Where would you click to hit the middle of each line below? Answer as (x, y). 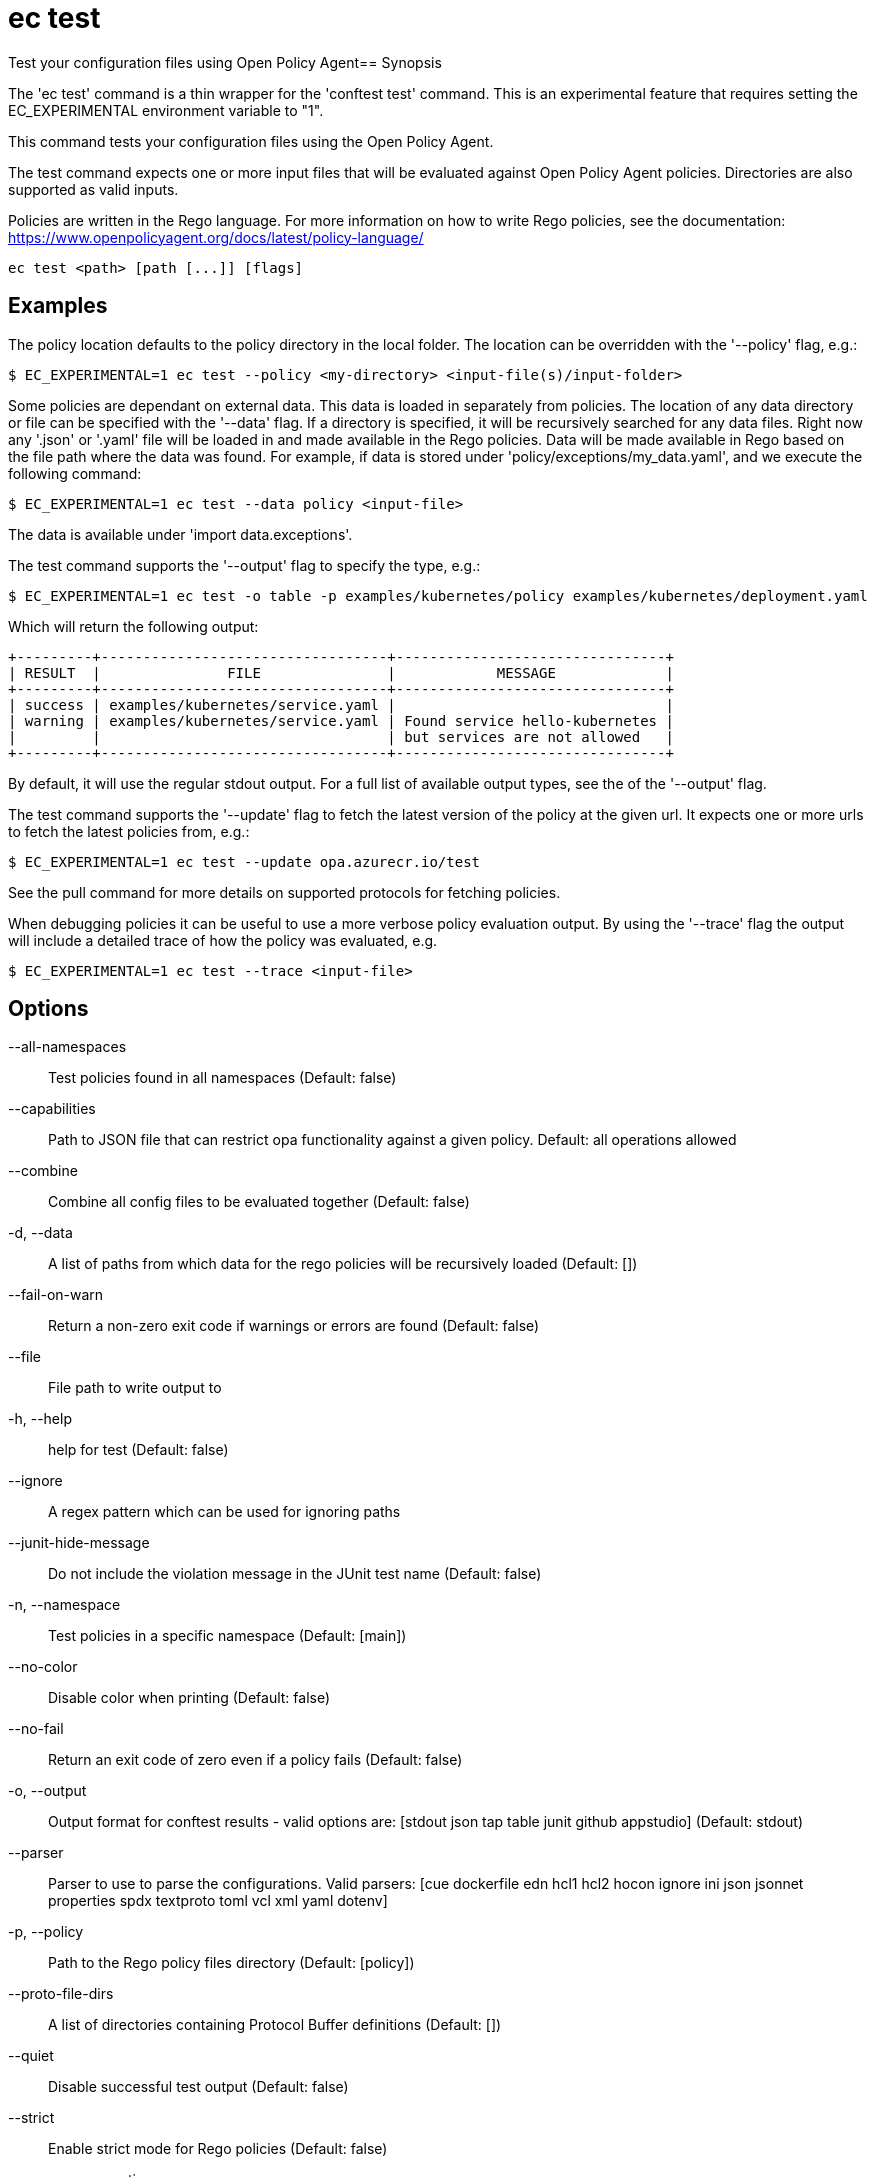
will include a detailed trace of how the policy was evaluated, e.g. (223, 940)
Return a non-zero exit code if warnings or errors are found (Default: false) (294, 1326)
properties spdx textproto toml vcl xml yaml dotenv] (218, 1901)
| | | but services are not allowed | (341, 736)
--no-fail (36, 1729)
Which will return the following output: (133, 626)
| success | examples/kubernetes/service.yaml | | (341, 704)
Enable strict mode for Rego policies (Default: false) (218, 2149)
